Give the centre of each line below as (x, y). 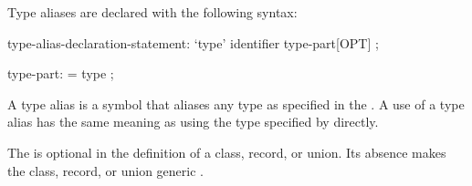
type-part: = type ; (61, 73)
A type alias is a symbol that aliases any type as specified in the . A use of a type (236, 103)
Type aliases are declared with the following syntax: (152, 12)
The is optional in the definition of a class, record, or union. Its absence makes (227, 152)
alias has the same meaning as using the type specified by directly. (193, 122)
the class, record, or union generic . (105, 170)
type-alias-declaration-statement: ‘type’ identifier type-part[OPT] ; (193, 42)
